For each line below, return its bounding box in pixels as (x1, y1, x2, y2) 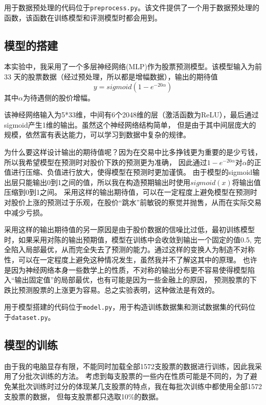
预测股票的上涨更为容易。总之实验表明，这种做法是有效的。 (18, 284, 219, 295)
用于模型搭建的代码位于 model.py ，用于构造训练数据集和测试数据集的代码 (4, 301, 249, 312)
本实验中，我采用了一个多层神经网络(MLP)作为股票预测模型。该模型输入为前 (4, 61, 262, 72)
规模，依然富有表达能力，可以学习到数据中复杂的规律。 (4, 129, 190, 140)
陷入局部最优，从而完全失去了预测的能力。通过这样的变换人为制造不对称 (11, 244, 255, 255)
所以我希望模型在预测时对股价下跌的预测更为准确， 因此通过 (4, 156, 207, 167)
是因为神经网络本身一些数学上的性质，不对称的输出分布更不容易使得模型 (4, 264, 248, 275)
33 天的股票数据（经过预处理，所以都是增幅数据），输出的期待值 (4, 71, 218, 82)
